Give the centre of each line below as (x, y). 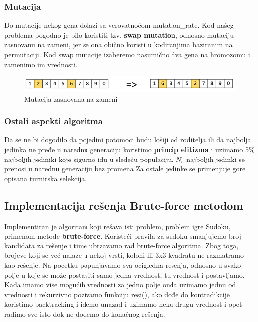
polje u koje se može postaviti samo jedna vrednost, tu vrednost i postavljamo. (125, 275)
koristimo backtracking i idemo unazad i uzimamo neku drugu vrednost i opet (123, 304)
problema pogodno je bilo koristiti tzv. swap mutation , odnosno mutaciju (119, 35)
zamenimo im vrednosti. (41, 64)
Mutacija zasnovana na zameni (71, 99)
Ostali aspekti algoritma (54, 121)
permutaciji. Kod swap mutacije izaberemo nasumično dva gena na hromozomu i (127, 54)
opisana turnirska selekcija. (46, 178)
